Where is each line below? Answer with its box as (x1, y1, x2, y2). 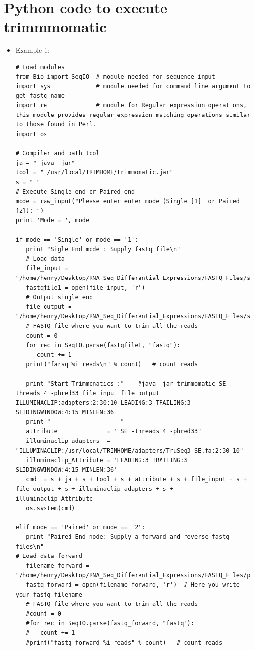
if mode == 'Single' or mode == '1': (15, 236, 139, 243)
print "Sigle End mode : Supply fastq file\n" (26, 246, 181, 253)
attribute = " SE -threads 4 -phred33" (26, 428, 202, 435)
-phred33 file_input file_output (50, 390, 160, 397)
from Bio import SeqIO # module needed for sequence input (15, 73, 215, 80)
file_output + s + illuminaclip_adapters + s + (15, 486, 173, 493)
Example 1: (15, 45, 49, 55)
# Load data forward (15, 553, 82, 560)
